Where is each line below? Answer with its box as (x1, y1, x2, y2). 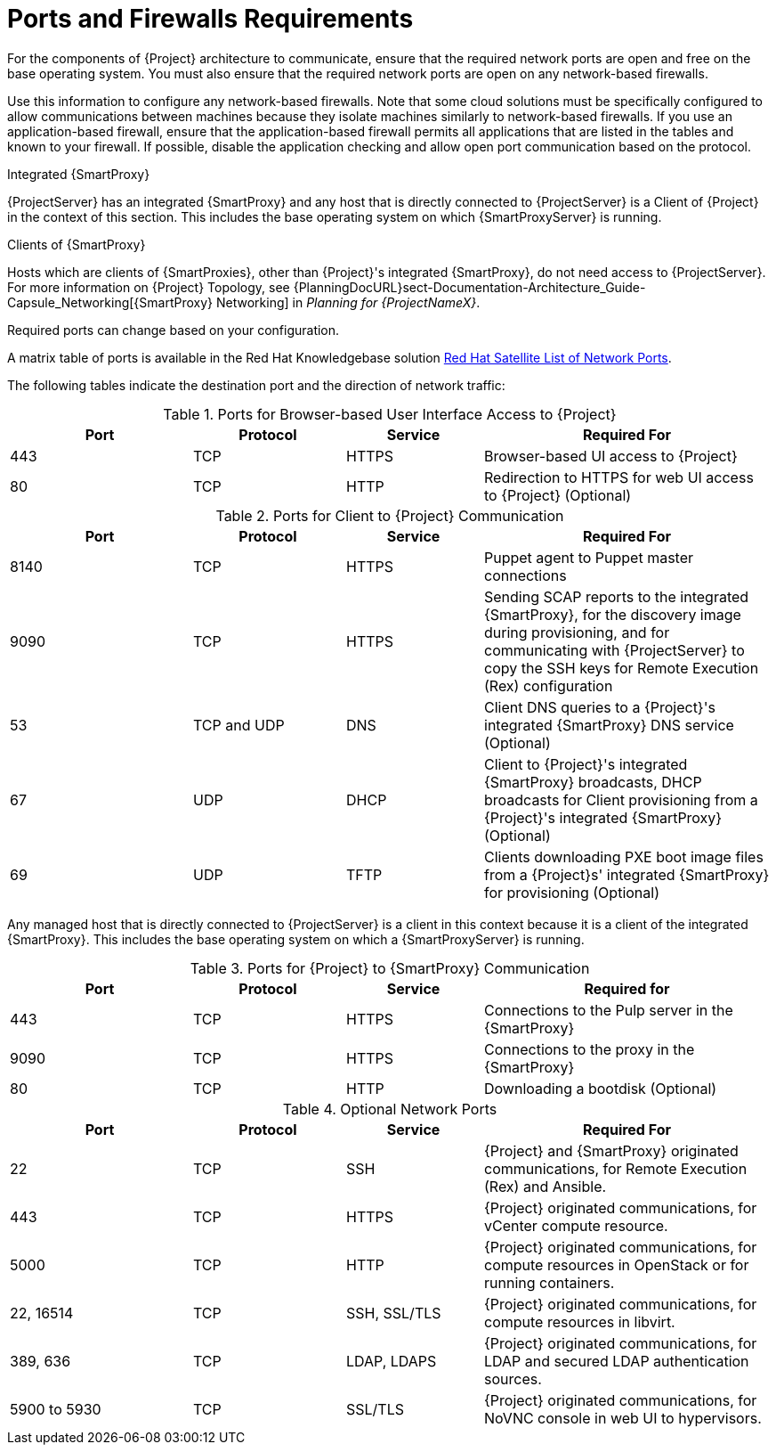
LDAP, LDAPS (346, 1351, 437, 1370)
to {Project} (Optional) (484, 485, 632, 504)
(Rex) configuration (484, 676, 613, 695)
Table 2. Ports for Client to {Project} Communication (215, 506, 564, 525)
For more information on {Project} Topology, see (7, 279, 290, 295)
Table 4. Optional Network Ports (282, 1099, 497, 1118)
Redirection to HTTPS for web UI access (484, 468, 754, 486)
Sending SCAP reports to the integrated (484, 587, 749, 606)
